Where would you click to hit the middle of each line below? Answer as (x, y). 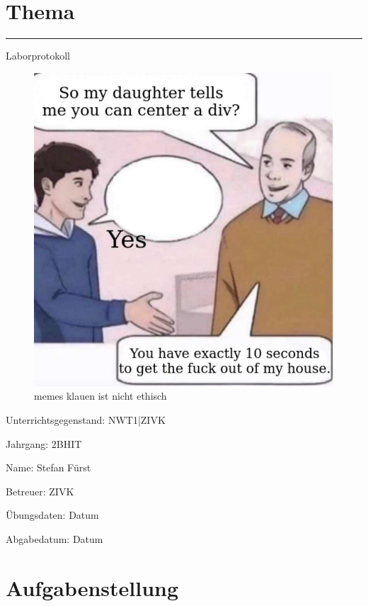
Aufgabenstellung (92, 587)
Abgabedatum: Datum (54, 538)
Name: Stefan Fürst (48, 467)
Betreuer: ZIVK (40, 491)
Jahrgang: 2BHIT (44, 443)
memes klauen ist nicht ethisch (100, 396)
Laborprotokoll (38, 56)
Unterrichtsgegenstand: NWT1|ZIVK (86, 419)
